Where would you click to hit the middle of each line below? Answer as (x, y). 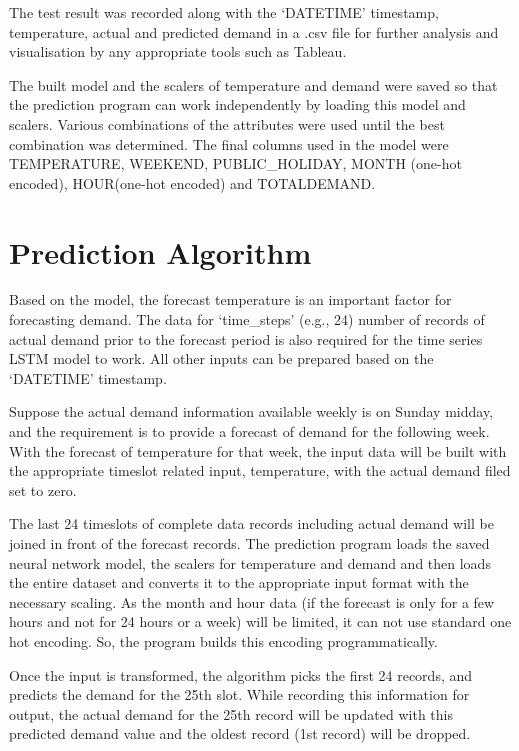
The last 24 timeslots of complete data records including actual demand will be (251, 523)
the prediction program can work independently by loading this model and (237, 104)
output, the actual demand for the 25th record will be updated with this (231, 713)
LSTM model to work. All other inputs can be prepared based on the (221, 358)
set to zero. (43, 489)
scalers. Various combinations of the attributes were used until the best (227, 123)
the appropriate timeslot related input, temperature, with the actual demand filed (260, 470)
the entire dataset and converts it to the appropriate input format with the (239, 582)
